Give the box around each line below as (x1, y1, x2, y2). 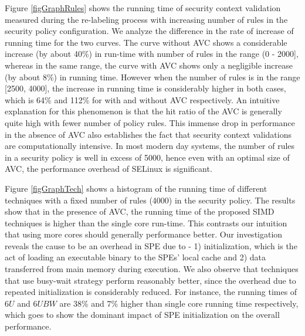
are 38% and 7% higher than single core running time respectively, (59, 297, 299, 309)
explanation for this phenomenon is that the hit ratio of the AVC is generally (5, 105, 282, 117)
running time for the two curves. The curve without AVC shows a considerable (5, 36, 287, 48)
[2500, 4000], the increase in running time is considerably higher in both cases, (5, 82, 286, 94)
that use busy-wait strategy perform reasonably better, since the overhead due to (5, 274, 296, 286)
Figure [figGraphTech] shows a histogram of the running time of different (5, 182, 267, 194)
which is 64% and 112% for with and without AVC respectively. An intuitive (5, 93, 280, 106)
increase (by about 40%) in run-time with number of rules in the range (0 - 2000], (5, 47, 299, 60)
